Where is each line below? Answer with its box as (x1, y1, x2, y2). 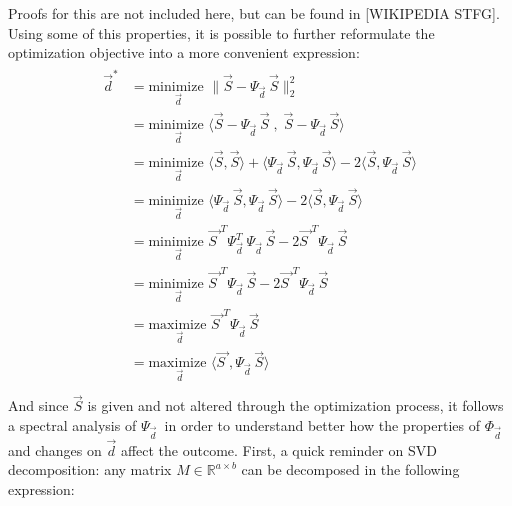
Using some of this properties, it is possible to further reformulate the (8, 22, 435, 43)
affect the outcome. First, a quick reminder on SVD (120, 439, 437, 460)
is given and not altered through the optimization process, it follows (87, 395, 504, 416)
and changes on (8, 439, 102, 460)
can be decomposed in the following (241, 459, 460, 480)
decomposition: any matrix (8, 459, 172, 480)
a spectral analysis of (8, 414, 137, 435)
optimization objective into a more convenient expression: (8, 42, 360, 63)
